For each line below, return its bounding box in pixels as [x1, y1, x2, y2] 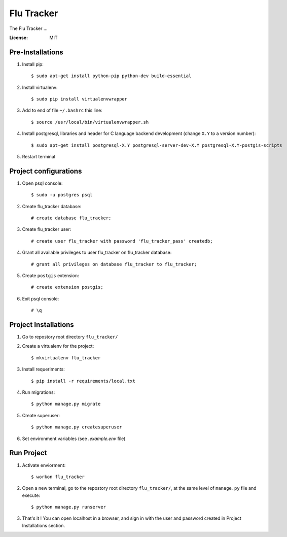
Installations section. [22, 522, 65, 528]
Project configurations [9, 166, 82, 175]
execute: [22, 492, 41, 498]
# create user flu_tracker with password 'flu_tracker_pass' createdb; [31, 238, 213, 244]
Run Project [9, 449, 47, 457]
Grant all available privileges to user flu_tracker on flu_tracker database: [22, 249, 172, 256]
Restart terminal [22, 153, 56, 159]
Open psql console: [22, 180, 63, 186]
